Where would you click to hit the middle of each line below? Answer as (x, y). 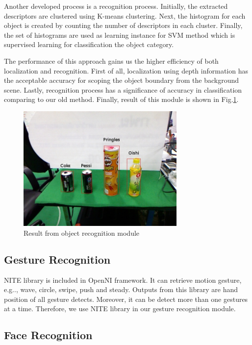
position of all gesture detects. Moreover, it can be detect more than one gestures (126, 299)
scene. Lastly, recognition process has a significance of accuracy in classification (123, 89)
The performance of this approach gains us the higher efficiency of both (111, 61)
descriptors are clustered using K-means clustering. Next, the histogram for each (125, 15)
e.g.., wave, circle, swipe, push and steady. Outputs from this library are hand (121, 289)
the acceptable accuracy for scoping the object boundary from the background (122, 80)
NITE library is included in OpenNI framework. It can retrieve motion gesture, (123, 280)
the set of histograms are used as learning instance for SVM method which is (120, 35)
